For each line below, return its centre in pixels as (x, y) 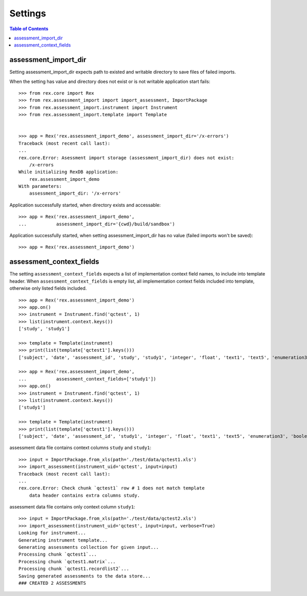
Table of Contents (29, 29)
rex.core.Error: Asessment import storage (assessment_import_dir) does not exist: (127, 158)
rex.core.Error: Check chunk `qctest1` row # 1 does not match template (112, 488)
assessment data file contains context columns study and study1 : (80, 448)
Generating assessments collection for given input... (89, 547)
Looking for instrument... (52, 533)
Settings (28, 13)
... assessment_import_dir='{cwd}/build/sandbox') (97, 224)
